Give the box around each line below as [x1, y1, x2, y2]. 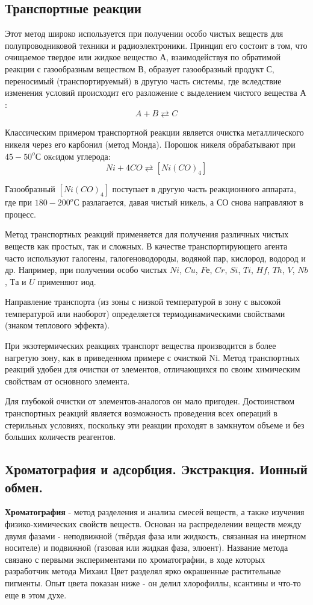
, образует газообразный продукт [143, 62, 264, 75]
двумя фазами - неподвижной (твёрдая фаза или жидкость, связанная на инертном [5, 529, 306, 542]
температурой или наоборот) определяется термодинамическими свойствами [5, 307, 285, 319]
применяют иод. [37, 275, 96, 287]
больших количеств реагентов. [5, 430, 116, 443]
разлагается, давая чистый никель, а [82, 196, 214, 208]
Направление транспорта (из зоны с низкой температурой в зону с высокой [5, 295, 281, 308]
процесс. [5, 207, 36, 220]
